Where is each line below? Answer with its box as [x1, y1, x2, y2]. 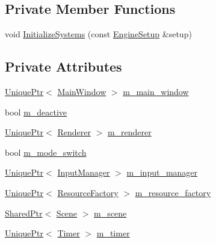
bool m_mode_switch [5, 146, 87, 158]
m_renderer [107, 126, 152, 138]
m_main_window [123, 85, 189, 97]
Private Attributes [5, 57, 122, 76]
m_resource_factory [135, 186, 211, 198]
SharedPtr [5, 206, 43, 219]
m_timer [96, 227, 130, 239]
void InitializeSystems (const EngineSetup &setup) [5, 28, 192, 40]
